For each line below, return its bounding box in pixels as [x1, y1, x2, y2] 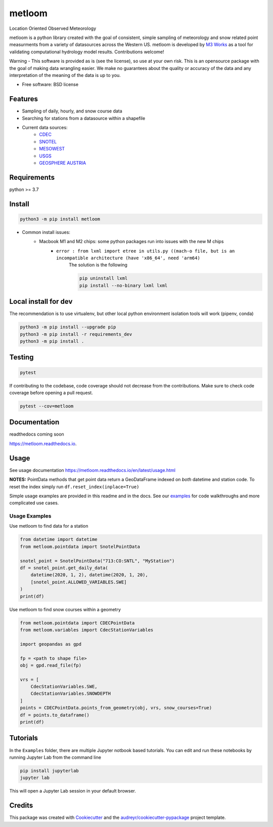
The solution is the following [69, 262, 127, 268]
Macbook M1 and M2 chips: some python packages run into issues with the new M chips [39, 239, 224, 245]
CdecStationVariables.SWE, [30, 684, 98, 690]
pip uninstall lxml [79, 275, 128, 281]
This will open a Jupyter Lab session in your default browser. [9, 788, 136, 794]
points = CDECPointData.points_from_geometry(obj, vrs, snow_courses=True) [20, 705, 212, 711]
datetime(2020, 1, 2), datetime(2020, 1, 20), [30, 572, 149, 578]
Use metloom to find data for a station [9, 523, 88, 529]
